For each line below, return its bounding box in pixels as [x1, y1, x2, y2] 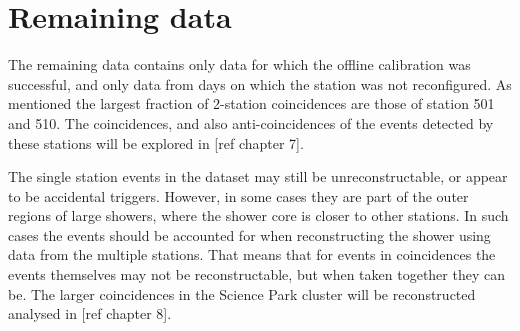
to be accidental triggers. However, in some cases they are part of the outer [8, 185, 469, 206]
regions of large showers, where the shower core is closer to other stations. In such [8, 205, 509, 226]
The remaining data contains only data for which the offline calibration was [8, 54, 471, 75]
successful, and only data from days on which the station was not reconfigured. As [8, 73, 512, 94]
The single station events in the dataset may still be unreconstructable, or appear [8, 166, 508, 187]
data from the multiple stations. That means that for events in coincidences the [8, 244, 496, 265]
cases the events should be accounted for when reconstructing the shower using [8, 224, 491, 245]
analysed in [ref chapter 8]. [8, 303, 172, 324]
